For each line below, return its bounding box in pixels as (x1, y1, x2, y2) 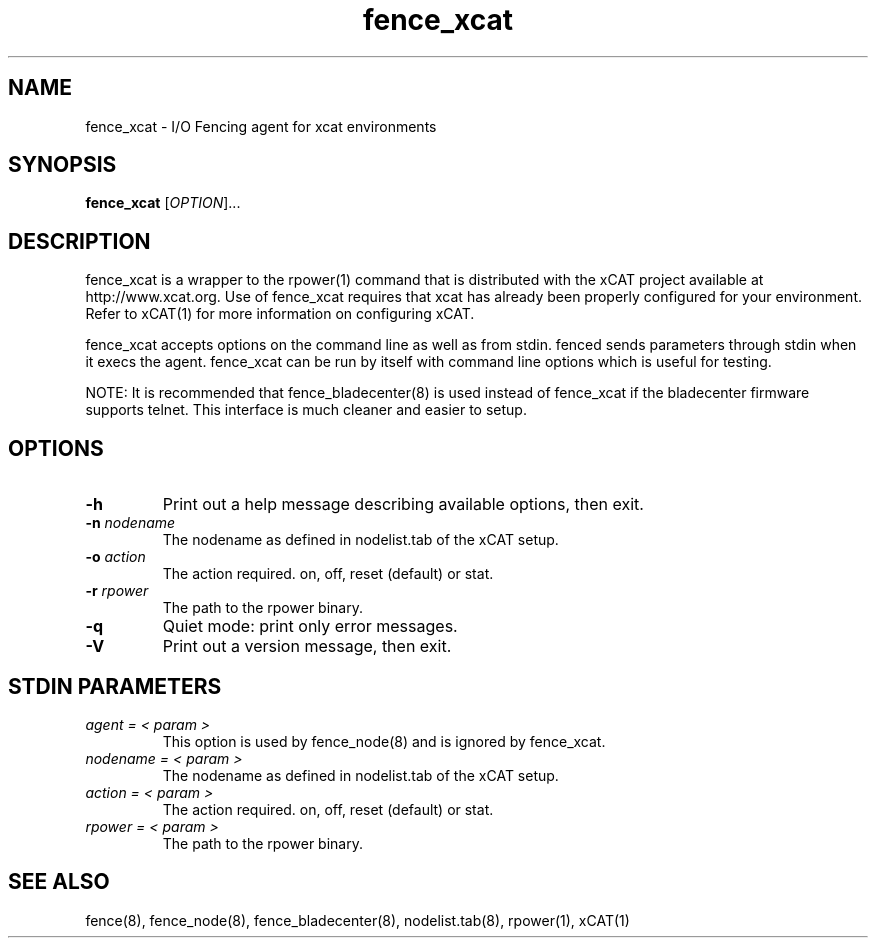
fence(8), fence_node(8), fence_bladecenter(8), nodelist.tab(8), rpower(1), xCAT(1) (85, 911, 630, 929)
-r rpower (85, 582, 149, 600)
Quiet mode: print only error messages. (162, 616, 458, 637)
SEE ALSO (8, 869, 110, 895)
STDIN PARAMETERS (8, 673, 222, 699)
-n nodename (85, 514, 176, 532)
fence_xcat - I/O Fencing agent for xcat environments (85, 117, 437, 135)
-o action (85, 548, 146, 566)
